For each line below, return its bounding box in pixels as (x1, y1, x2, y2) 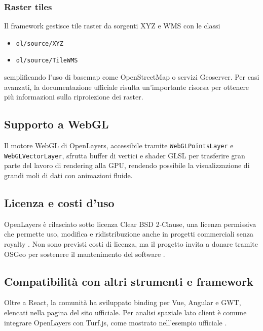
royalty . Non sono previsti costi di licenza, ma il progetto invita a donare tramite (4, 239, 258, 249)
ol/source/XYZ (16, 40, 63, 47)
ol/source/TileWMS (16, 57, 78, 64)
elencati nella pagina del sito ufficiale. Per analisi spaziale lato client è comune (4, 307, 247, 317)
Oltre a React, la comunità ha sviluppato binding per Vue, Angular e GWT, (4, 297, 241, 308)
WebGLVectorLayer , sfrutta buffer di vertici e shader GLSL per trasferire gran (4, 150, 245, 160)
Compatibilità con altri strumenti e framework (4, 273, 253, 289)
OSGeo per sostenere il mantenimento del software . (4, 248, 165, 259)
